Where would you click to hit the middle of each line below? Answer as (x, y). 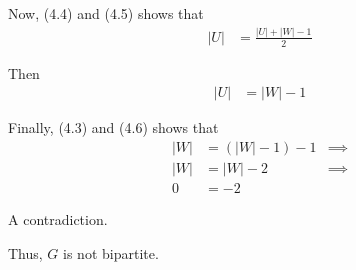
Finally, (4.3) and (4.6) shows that (113, 127)
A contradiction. (58, 219)
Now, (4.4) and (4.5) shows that (106, 13)
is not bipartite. (111, 252)
